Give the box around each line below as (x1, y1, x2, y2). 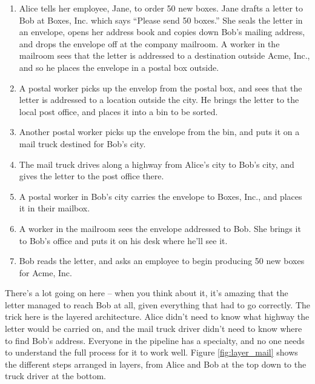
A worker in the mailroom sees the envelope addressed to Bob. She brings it (19, 222, 301, 234)
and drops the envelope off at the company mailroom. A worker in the (19, 37, 280, 50)
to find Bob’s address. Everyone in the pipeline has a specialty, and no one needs (5, 334, 305, 346)
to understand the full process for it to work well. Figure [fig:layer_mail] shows (5, 346, 298, 359)
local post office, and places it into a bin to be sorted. (19, 105, 218, 118)
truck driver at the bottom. (5, 369, 106, 382)
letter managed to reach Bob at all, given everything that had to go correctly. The (5, 298, 310, 311)
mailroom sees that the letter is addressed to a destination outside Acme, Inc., (19, 49, 310, 62)
